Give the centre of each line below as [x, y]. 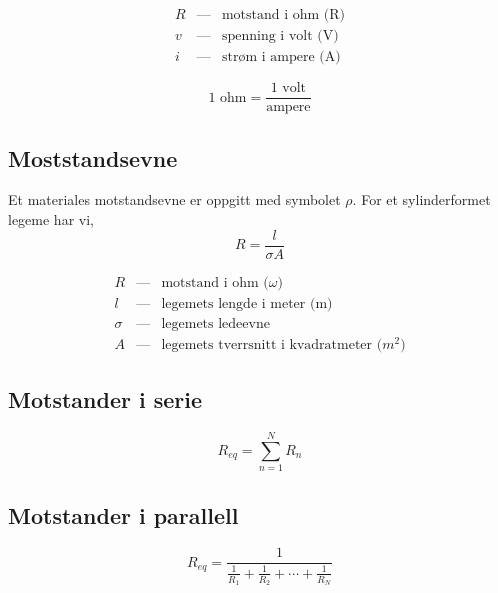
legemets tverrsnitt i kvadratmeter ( [272, 344]
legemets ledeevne [215, 323]
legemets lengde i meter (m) [247, 303]
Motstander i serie [105, 399]
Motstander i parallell [123, 514]
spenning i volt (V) [280, 36]
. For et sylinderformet [421, 199]
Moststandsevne [93, 157]
